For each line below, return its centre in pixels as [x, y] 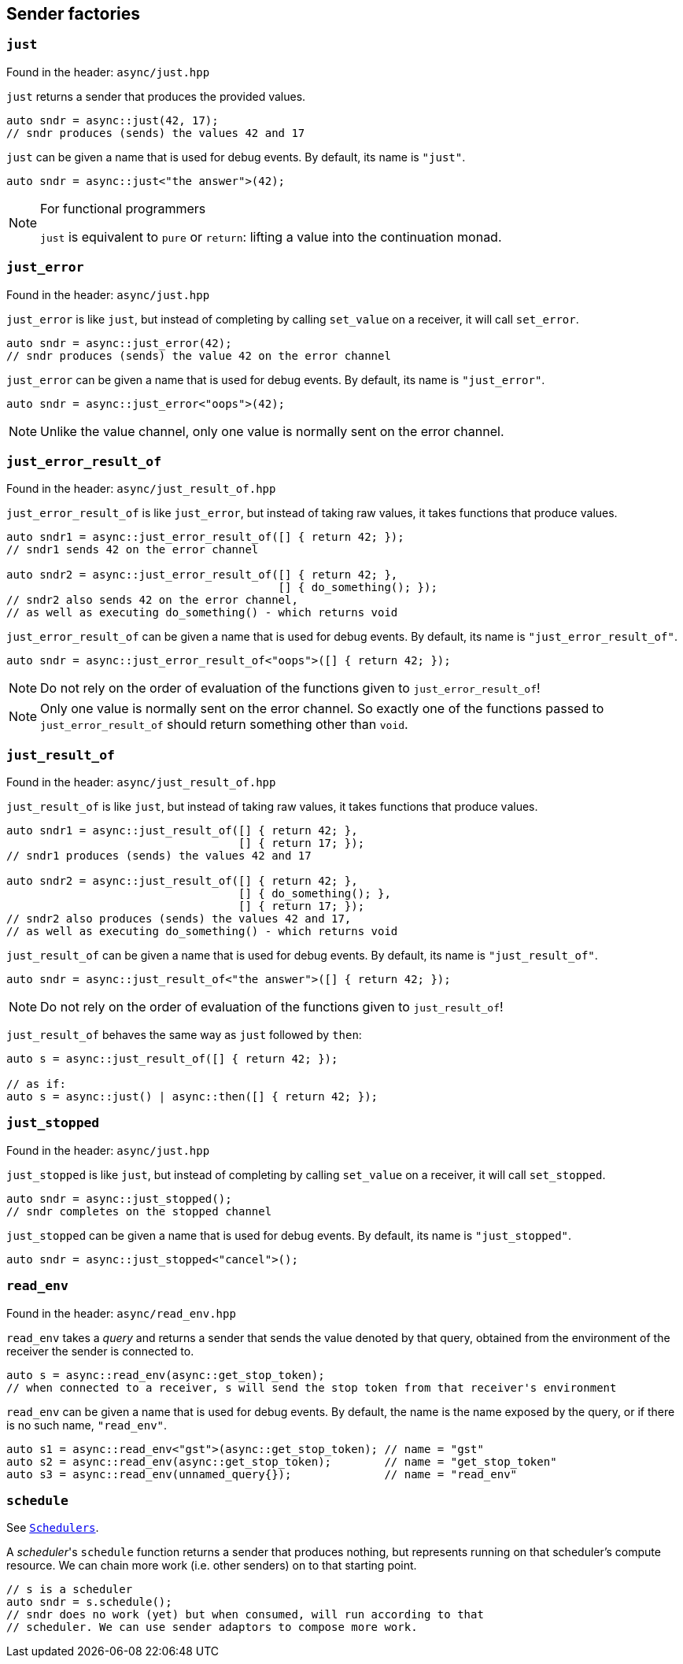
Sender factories [74, 14]
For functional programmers [123, 208]
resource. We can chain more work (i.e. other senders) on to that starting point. [212, 1566]
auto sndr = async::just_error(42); [119, 343]
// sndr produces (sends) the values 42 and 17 [156, 133]
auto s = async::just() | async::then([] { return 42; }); [192, 1097]
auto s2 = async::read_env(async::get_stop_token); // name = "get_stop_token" [282, 1461]
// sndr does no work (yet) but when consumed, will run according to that [245, 1615]
